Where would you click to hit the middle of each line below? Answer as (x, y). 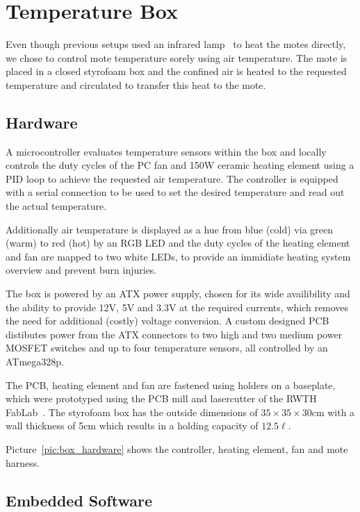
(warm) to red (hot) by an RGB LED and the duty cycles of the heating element (178, 243)
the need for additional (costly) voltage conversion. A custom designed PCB (167, 321)
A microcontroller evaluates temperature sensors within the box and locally (166, 151)
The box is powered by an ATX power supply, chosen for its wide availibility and (178, 294)
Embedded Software (79, 500)
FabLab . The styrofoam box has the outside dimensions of (132, 412)
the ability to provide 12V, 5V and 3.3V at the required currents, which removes (177, 307)
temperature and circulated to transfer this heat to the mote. (136, 84)
